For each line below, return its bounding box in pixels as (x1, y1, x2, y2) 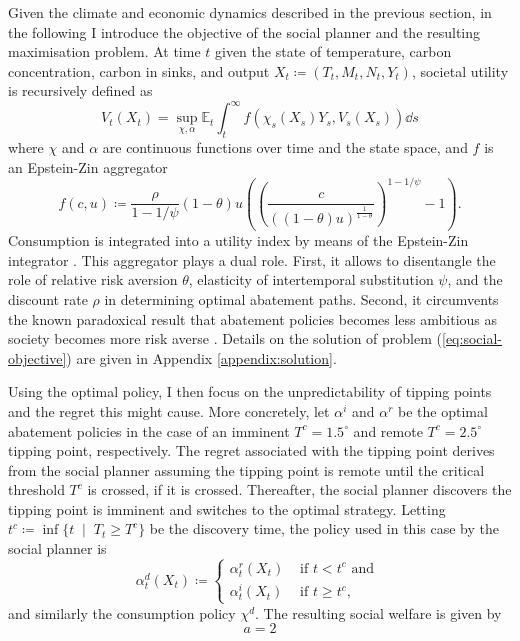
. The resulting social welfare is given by (255, 602, 502, 623)
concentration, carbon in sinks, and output (8, 60, 270, 81)
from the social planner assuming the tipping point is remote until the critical (8, 459, 485, 480)
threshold (8, 479, 65, 500)
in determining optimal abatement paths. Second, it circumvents (104, 288, 499, 309)
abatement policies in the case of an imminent (8, 420, 290, 441)
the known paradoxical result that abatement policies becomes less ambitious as (8, 308, 498, 329)
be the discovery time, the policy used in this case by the (149, 518, 499, 539)
